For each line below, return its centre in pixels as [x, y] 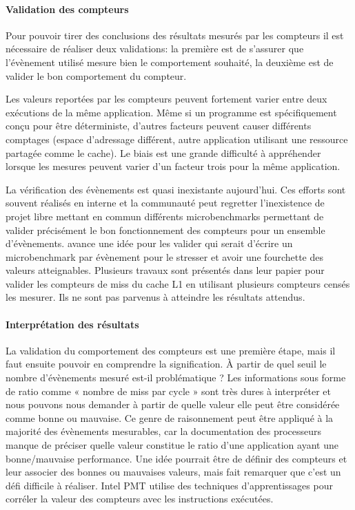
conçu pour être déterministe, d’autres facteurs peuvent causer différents [159, 126]
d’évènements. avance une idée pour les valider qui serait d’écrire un [149, 243]
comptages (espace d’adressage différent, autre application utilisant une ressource [177, 139]
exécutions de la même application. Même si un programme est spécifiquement [171, 112]
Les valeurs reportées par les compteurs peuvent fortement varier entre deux [166, 99]
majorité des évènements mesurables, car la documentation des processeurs [164, 431]
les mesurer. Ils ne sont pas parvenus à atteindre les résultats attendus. [155, 297]
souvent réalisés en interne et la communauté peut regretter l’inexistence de [165, 203]
